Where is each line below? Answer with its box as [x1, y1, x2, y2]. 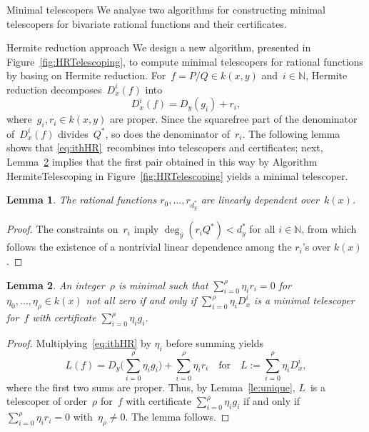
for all [249, 221, 276, 236]
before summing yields [166, 335, 263, 350]
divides [58, 126, 89, 141]
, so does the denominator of [105, 126, 230, 141]
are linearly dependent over [201, 192, 319, 207]
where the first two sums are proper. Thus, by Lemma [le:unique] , [6, 379, 295, 394]
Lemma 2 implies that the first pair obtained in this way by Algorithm [6, 154, 318, 169]
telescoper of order [6, 393, 87, 408]
